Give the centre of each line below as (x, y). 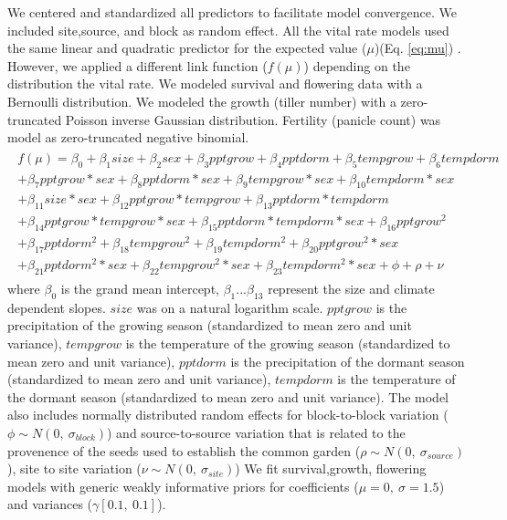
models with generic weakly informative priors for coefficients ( (183, 486)
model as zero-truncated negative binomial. (128, 137)
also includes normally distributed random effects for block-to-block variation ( (228, 415)
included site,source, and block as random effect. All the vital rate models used (228, 30)
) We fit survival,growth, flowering (331, 468)
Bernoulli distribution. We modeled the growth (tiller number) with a (202, 101)
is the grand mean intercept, (140, 288)
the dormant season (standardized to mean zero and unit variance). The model (228, 396)
